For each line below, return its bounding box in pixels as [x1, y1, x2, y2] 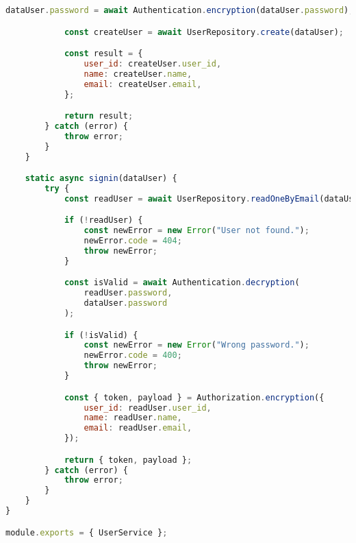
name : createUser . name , [84, 69, 192, 79]
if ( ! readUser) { [64, 215, 143, 226]
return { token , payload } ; [64, 455, 192, 465]
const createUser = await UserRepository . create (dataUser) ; [64, 27, 344, 37]
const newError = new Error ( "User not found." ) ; [84, 226, 309, 236]
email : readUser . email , [84, 423, 192, 433]
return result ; [64, 111, 133, 121]
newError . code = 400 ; [84, 350, 182, 361]
